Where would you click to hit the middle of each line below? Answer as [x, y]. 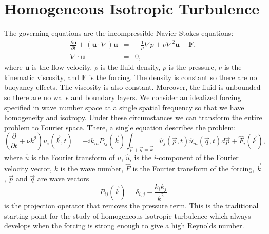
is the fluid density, [130, 67]
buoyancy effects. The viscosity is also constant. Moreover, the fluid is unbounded [132, 87]
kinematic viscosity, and [42, 77]
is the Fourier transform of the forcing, [194, 168]
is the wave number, [92, 168]
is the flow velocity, [62, 67]
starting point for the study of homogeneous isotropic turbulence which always [128, 215]
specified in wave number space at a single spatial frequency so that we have [124, 107]
